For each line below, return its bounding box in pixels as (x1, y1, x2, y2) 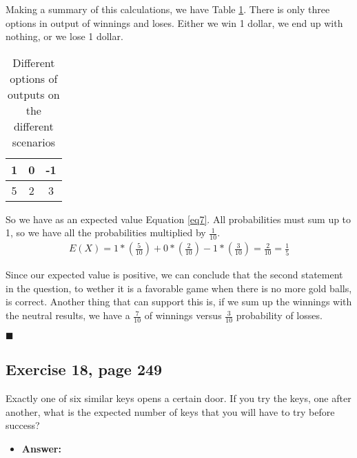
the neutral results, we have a (6, 308, 130, 323)
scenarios (12, 133, 56, 150)
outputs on (8, 86, 60, 102)
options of (10, 70, 58, 86)
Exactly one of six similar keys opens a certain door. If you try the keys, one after (6, 391, 351, 405)
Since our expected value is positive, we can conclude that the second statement (6, 267, 343, 282)
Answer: (21, 441, 61, 455)
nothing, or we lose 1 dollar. (6, 29, 123, 44)
